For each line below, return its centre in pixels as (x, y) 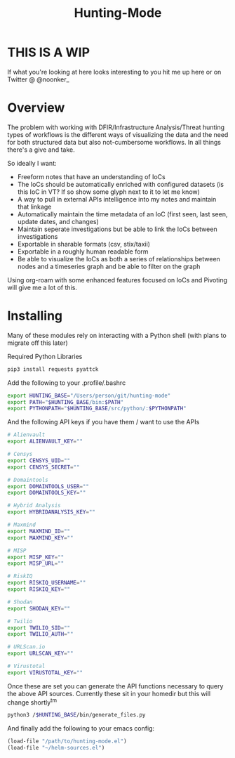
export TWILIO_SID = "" (39, 628)
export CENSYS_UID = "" (39, 460)
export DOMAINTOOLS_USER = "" (48, 486)
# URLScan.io (26, 647)
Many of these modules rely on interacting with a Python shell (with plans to (117, 335)
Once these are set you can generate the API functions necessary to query (115, 686)
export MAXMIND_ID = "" (39, 531)
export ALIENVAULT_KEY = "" (45, 442)
